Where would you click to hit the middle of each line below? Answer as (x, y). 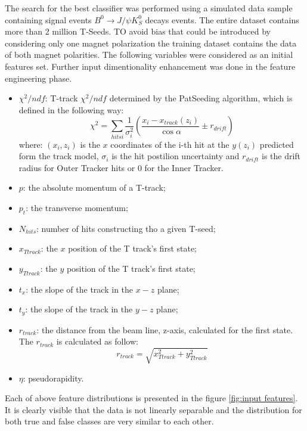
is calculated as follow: (97, 341)
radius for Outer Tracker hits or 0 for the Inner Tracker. (121, 167)
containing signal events (48, 19)
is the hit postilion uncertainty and (176, 156)
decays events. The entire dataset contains (222, 19)
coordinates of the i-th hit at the (170, 144)
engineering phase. (38, 78)
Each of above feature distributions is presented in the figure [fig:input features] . (151, 398)
